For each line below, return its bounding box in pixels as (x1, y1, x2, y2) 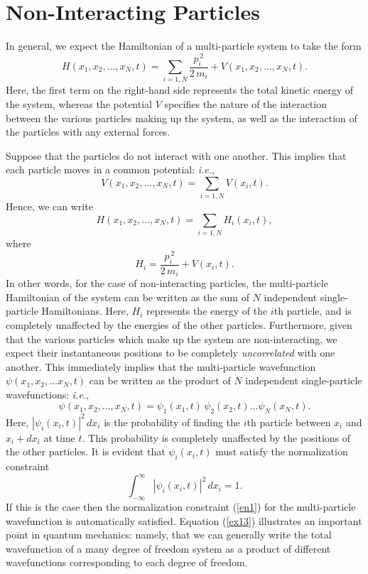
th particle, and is (274, 303, 352, 318)
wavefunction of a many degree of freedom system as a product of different (6, 541, 331, 556)
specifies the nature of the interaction (164, 96, 327, 111)
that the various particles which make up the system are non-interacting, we (6, 331, 337, 346)
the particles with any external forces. (6, 124, 171, 139)
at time (43, 430, 75, 445)
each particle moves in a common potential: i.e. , (6, 162, 215, 177)
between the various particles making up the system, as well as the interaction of (6, 110, 357, 125)
